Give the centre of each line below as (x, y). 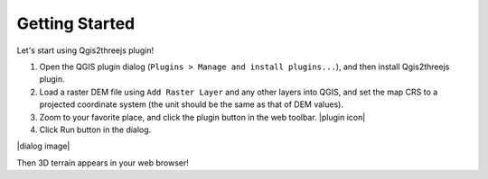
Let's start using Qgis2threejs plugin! (85, 50)
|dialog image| (43, 146)
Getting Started (76, 23)
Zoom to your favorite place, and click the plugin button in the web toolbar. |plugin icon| (202, 117)
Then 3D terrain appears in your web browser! (103, 163)
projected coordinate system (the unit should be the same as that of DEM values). (191, 104)
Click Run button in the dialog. (95, 130)
